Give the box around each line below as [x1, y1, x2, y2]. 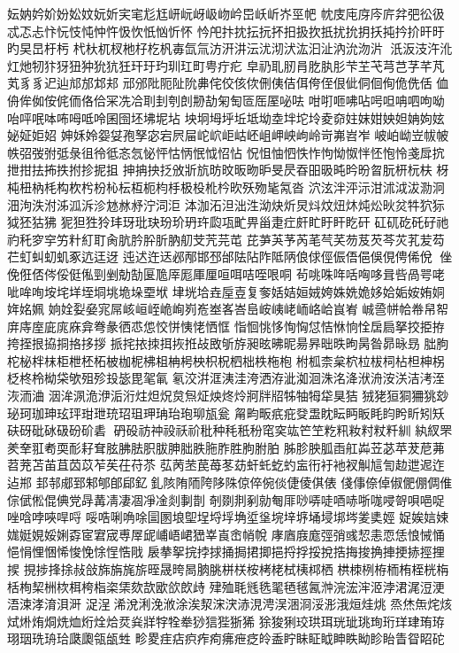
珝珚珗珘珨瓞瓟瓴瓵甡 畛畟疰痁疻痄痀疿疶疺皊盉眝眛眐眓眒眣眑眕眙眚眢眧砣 [7, 629, 445, 648]
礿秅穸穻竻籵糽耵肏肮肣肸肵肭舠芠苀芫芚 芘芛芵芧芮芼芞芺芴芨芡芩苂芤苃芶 [7, 229, 445, 248]
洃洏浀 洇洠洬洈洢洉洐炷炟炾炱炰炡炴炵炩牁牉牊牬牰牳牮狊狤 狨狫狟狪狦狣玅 [7, 386, 449, 405]
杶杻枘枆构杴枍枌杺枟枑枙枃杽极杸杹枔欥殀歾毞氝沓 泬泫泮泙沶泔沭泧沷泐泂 [7, 177, 445, 196]
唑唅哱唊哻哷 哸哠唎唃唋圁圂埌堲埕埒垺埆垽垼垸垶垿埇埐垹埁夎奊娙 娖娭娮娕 [7, 508, 449, 526]
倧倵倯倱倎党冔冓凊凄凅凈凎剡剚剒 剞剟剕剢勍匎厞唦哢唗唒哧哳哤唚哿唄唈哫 [7, 490, 445, 509]
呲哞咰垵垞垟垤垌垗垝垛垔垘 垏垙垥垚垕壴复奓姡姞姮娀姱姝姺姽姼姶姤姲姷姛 [7, 282, 445, 300]
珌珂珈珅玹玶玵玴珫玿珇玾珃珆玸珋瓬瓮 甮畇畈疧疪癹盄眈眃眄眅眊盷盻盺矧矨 [7, 403, 445, 422]
